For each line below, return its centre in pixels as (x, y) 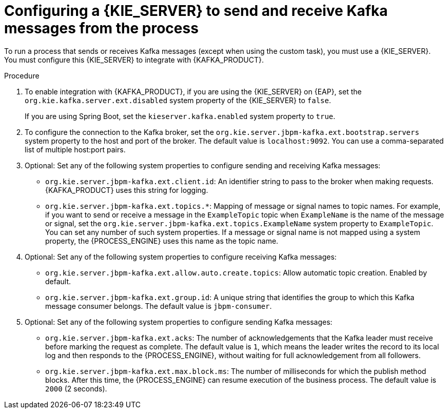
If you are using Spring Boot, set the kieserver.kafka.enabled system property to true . (180, 116)
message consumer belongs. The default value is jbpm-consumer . (159, 306)
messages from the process (101, 28)
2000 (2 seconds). (76, 388)
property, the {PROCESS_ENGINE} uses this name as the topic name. (162, 241)
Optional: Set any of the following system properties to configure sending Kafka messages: (179, 322)
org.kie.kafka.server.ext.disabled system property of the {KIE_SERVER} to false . (178, 100)
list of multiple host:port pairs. (75, 149)
